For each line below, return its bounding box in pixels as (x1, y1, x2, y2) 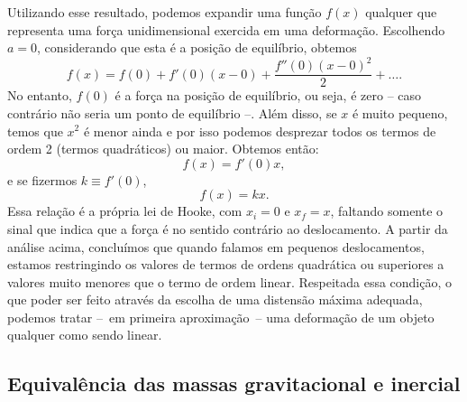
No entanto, (7, 86, 72, 105)
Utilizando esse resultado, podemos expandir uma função (7, 3, 322, 21)
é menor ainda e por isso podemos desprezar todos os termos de (83, 121, 436, 140)
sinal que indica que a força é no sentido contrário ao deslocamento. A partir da (7, 219, 448, 238)
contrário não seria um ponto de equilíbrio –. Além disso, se (7, 103, 337, 122)
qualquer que (365, 3, 437, 21)
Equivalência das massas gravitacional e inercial (7, 369, 461, 397)
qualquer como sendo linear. (7, 325, 162, 344)
